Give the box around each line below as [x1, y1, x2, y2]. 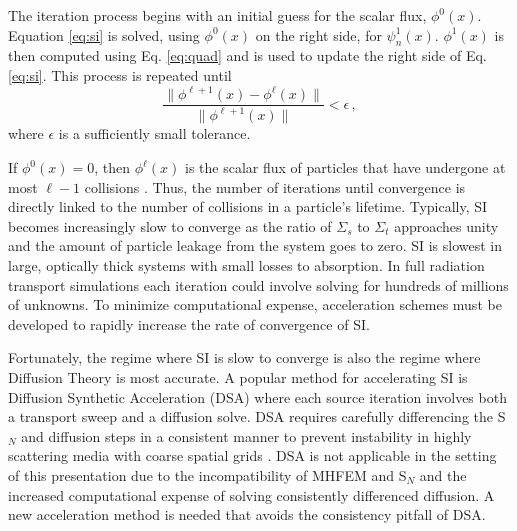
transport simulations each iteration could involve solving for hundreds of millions [8, 274, 509, 295]
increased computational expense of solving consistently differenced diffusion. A [8, 484, 495, 505]
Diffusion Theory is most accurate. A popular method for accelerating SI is [8, 367, 468, 388]
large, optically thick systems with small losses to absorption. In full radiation [8, 255, 485, 276]
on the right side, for [255, 24, 382, 45]
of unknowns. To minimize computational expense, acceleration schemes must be [8, 294, 502, 315]
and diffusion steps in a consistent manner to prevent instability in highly [21, 425, 472, 446]
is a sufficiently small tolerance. [58, 123, 251, 144]
